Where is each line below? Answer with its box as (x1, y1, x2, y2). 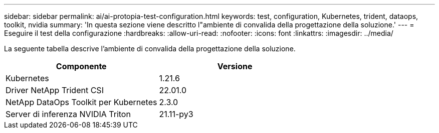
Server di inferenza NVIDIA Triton (6, 109, 131, 119)
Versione (217, 61, 253, 71)
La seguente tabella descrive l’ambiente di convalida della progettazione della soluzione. (4, 44, 296, 53)
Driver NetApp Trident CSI (6, 85, 104, 95)
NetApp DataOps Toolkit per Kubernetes (6, 97, 157, 107)
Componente (56, 61, 107, 71)
